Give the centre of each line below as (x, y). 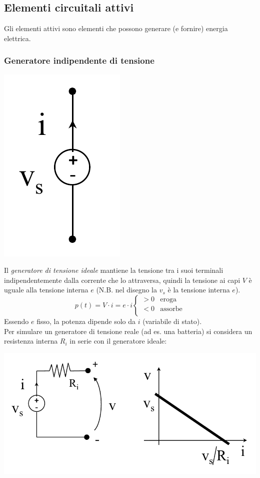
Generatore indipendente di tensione (79, 60)
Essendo (16, 321)
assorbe (171, 309)
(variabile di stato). (172, 321)
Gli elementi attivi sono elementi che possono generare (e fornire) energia (116, 28)
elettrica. (17, 38)
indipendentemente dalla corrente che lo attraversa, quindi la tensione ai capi (122, 280)
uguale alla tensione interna (46, 290)
